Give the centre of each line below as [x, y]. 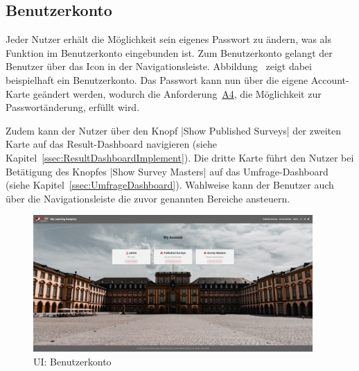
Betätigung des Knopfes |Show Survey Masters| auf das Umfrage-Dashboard [167, 171]
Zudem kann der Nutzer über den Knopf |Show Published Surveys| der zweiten [173, 130]
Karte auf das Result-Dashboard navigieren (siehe [111, 144]
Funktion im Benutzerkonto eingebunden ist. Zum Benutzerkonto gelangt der [169, 52]
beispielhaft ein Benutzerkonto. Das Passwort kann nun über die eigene [157, 79]
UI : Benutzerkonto [72, 361]
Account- [330, 79]
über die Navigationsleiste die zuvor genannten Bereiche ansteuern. [148, 198]
